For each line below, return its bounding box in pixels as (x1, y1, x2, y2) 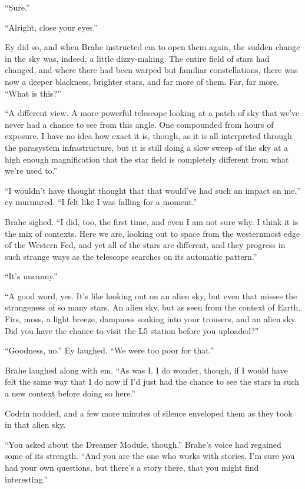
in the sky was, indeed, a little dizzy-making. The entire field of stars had (5, 52, 270, 64)
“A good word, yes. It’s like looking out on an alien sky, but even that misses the (5, 289, 297, 302)
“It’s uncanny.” (5, 270, 58, 282)
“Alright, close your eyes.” (5, 21, 98, 33)
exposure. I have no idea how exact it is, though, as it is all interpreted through (5, 130, 292, 142)
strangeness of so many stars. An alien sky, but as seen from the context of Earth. (5, 301, 301, 313)
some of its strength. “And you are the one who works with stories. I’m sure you (5, 450, 295, 462)
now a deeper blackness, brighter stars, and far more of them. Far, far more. (5, 75, 279, 87)
